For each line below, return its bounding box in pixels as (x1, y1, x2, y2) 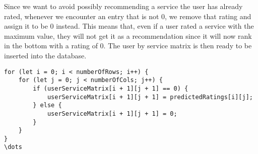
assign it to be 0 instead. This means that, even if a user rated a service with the (4, 21, 254, 31)
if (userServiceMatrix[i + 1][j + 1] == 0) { (33, 85, 188, 92)
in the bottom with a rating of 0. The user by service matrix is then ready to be (4, 40, 252, 51)
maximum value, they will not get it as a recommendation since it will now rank (4, 30, 252, 41)
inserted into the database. (4, 50, 87, 60)
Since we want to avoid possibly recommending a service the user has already (4, 1, 243, 11)
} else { (33, 102, 62, 109)
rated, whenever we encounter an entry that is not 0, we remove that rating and (4, 11, 251, 21)
